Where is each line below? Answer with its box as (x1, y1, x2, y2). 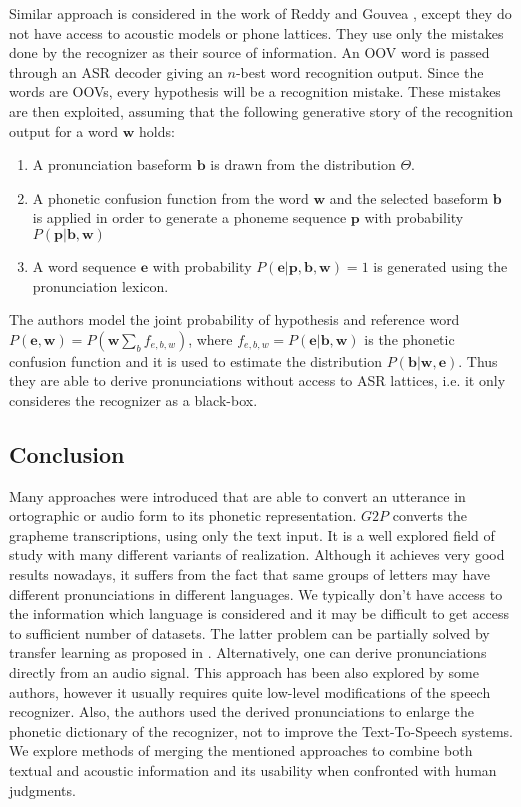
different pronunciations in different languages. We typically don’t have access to (9, 583, 503, 604)
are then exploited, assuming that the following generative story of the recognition (9, 100, 514, 121)
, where (188, 328, 233, 349)
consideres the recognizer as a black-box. (9, 389, 258, 410)
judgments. (9, 779, 76, 800)
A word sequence (32, 255, 136, 276)
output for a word (9, 120, 118, 141)
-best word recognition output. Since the (235, 61, 484, 82)
